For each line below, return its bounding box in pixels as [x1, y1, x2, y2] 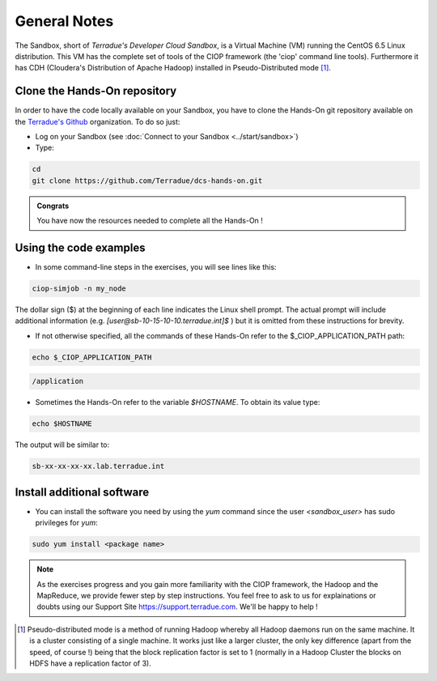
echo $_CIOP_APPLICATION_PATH [32, 352, 152, 362]
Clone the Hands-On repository [15, 84, 177, 98]
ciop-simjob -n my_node [32, 284, 127, 293]
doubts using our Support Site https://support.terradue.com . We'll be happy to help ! [36, 602, 319, 611]
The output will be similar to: [15, 440, 110, 449]
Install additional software [15, 485, 150, 499]
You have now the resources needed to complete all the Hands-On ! [36, 215, 263, 226]
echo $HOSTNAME [32, 419, 92, 428]
